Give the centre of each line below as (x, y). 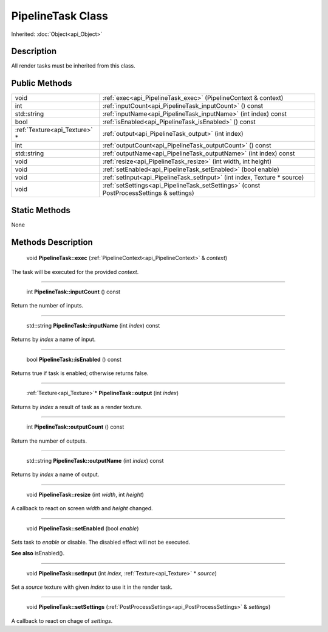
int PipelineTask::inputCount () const (73, 292)
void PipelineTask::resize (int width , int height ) (85, 494)
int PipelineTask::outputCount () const (75, 427)
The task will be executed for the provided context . (75, 272)
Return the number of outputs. (49, 441)
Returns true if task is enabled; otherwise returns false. (80, 373)
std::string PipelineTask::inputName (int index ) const (93, 325)
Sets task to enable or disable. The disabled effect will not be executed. (101, 542)
